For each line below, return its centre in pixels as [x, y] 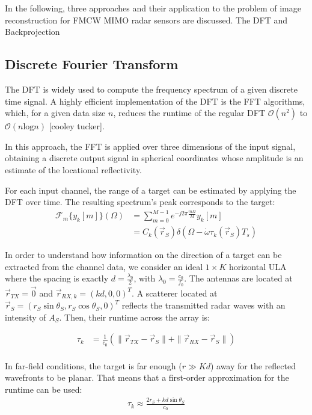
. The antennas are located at [238, 278]
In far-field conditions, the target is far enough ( [93, 365]
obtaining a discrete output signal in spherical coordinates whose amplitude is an [154, 158]
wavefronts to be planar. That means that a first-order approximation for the [147, 377]
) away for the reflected [253, 365]
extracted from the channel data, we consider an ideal [104, 266]
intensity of [26, 317]
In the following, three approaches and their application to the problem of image [153, 8]
